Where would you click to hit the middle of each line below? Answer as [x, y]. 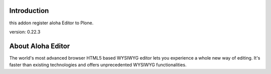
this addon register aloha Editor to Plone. [51, 23]
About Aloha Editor [40, 46]
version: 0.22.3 [25, 32]
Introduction [29, 11]
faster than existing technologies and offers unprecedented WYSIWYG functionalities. [98, 65]
